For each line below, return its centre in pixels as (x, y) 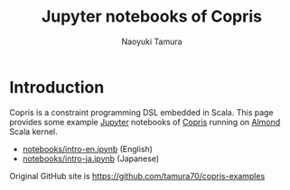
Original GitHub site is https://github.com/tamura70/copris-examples (137, 176)
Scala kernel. (34, 131)
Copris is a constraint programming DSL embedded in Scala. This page (141, 112)
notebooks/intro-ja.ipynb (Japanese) (91, 158)
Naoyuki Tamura (152, 41)
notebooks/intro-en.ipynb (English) (88, 149)
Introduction (57, 87)
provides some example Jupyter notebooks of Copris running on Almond (145, 122)
